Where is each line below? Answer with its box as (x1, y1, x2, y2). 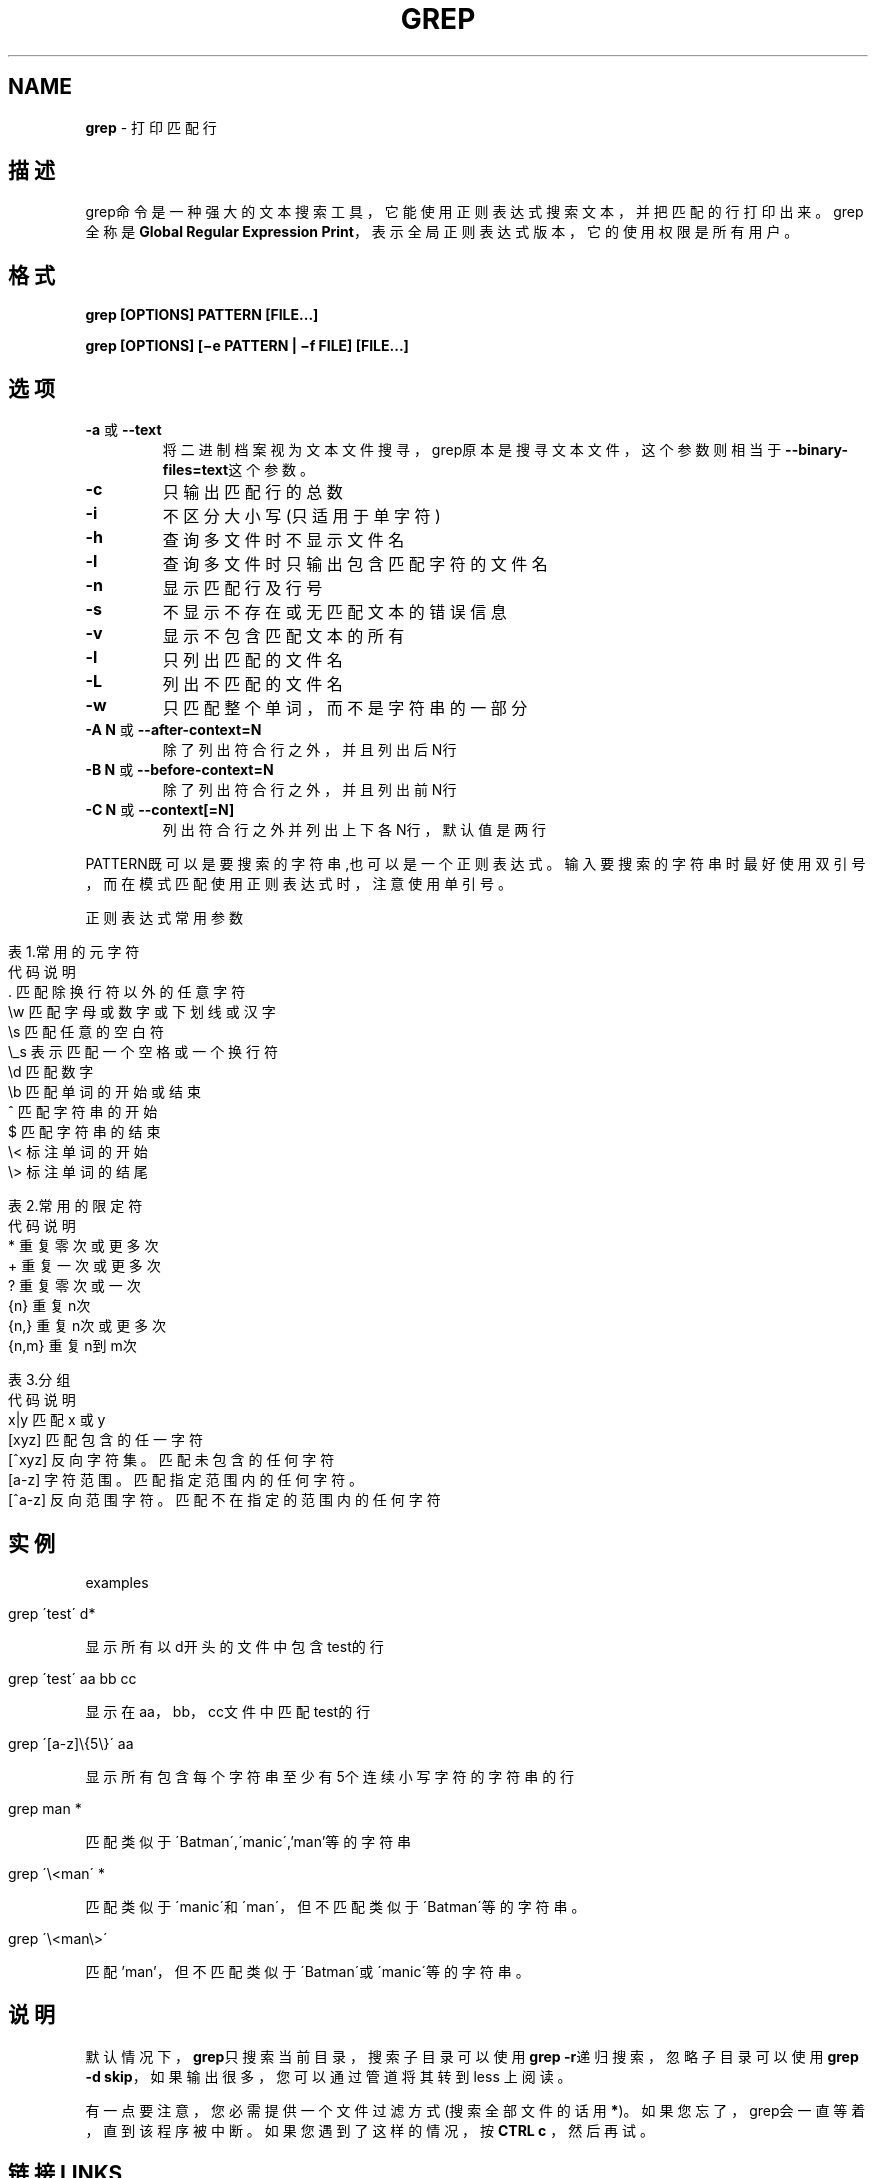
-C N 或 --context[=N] (85, 801, 235, 819)
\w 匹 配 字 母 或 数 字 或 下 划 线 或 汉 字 (8, 1003, 276, 1021)
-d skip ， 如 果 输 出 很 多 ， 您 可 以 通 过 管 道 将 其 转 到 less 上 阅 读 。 (85, 2067, 572, 2085)
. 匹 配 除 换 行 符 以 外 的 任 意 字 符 (8, 983, 246, 1001)
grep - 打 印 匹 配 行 (85, 118, 217, 136)
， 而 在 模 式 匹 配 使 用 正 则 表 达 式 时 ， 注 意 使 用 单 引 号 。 (85, 875, 512, 893)
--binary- (785, 441, 848, 459)
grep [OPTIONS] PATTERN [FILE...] (85, 306, 319, 324)
